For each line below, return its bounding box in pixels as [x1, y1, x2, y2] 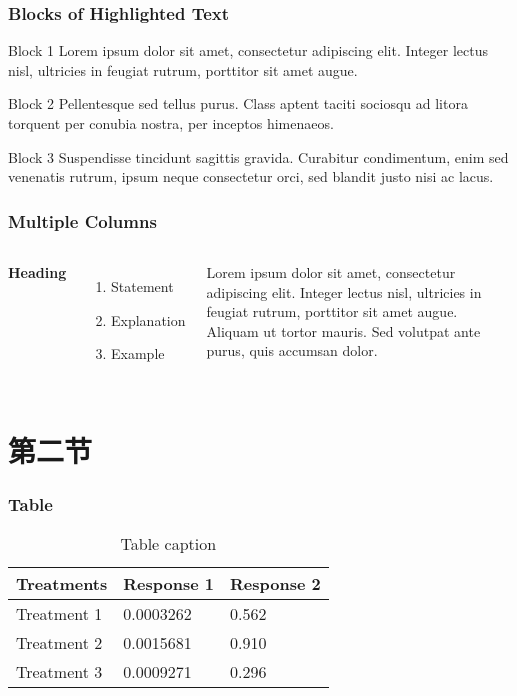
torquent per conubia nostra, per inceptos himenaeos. [8, 113, 334, 133]
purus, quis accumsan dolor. [206, 340, 378, 361]
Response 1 [123, 572, 214, 596]
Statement [111, 276, 174, 296]
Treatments [16, 572, 108, 596]
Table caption [120, 532, 217, 556]
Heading [8, 262, 67, 282]
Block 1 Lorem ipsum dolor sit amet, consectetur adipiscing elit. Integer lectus [8, 40, 488, 61]
